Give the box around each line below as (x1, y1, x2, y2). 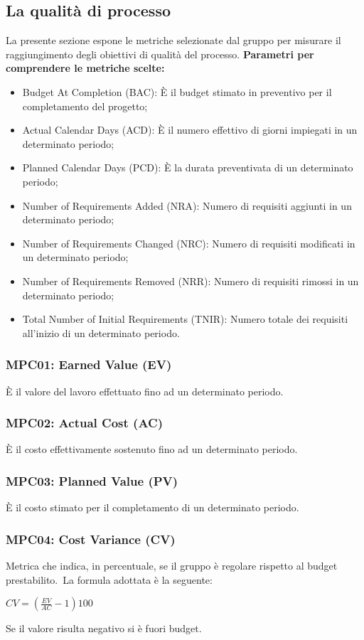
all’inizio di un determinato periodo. (22, 325, 180, 340)
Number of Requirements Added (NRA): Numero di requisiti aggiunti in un (22, 198, 352, 213)
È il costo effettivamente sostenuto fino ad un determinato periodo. (6, 442, 298, 457)
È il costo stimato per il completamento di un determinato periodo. (6, 500, 299, 515)
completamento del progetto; (22, 98, 148, 113)
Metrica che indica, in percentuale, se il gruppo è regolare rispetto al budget (6, 558, 338, 572)
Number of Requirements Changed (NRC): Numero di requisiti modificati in (22, 235, 355, 250)
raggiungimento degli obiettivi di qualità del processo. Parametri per (6, 46, 314, 61)
